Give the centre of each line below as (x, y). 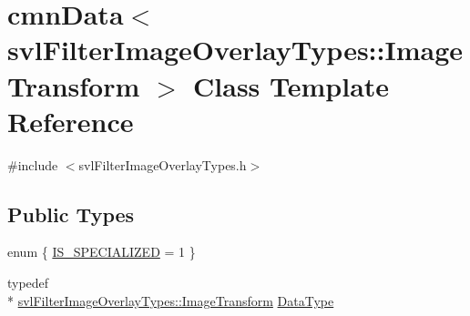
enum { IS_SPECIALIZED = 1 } (102, 252)
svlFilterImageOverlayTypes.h (163, 164)
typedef (28, 283)
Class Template (291, 85)
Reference (71, 121)
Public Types (71, 214)
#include (33, 164)
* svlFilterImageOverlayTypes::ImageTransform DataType (171, 300)
